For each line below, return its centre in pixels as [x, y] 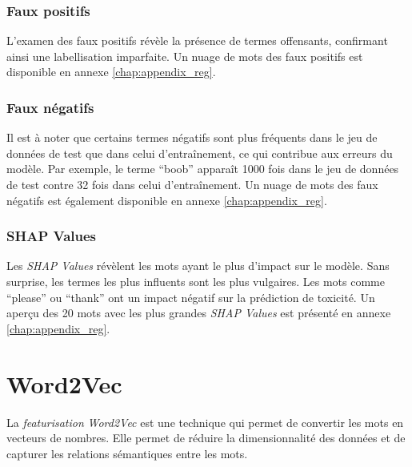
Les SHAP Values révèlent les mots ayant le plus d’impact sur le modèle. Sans [198, 266]
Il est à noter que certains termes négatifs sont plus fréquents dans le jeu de [192, 137]
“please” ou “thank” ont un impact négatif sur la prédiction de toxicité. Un [191, 297]
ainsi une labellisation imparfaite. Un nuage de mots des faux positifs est [185, 56]
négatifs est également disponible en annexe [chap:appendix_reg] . [167, 200]
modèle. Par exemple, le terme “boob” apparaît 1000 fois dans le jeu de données [203, 169]
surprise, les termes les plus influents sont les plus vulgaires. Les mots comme [196, 281]
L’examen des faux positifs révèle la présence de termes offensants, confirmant [197, 40]
